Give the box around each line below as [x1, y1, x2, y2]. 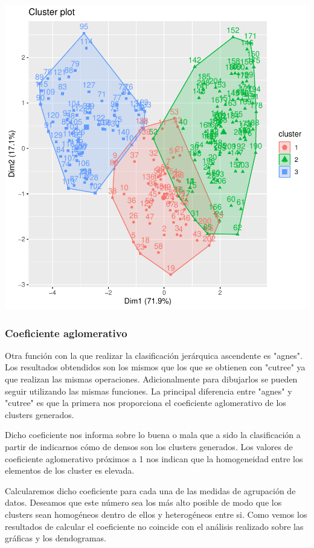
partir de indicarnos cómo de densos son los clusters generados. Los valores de [5, 440, 293, 453]
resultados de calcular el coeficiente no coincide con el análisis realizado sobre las [5, 520, 304, 532]
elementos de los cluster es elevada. [5, 464, 135, 477]
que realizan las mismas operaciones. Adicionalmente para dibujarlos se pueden [5, 373, 298, 385]
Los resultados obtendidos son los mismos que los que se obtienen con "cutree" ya [5, 361, 306, 373]
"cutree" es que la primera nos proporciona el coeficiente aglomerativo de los [5, 396, 286, 409]
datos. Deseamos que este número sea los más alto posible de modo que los [5, 496, 282, 509]
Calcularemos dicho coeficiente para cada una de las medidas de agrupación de [5, 484, 296, 497]
